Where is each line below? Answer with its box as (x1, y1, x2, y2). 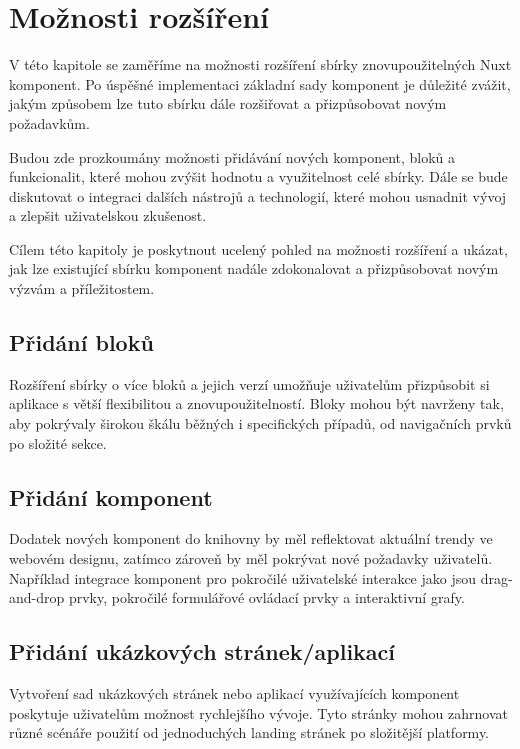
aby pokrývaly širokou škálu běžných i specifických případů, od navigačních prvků (9, 413, 512, 434)
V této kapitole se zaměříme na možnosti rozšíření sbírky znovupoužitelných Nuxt (9, 54, 512, 75)
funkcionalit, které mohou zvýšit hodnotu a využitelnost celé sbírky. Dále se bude (9, 166, 508, 187)
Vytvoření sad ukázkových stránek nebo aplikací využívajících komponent (9, 683, 460, 704)
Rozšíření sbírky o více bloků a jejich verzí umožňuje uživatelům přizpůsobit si (9, 373, 490, 394)
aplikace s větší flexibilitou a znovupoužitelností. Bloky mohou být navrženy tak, (9, 393, 504, 414)
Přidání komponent (9, 481, 213, 512)
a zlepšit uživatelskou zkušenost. (9, 205, 207, 226)
